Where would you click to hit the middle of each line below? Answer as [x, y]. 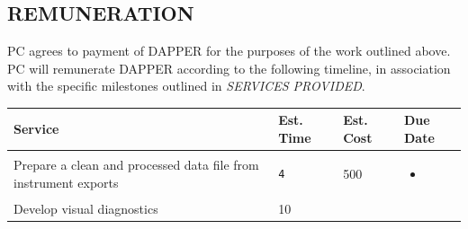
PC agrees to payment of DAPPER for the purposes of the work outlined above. [229, 51]
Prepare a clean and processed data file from [136, 165]
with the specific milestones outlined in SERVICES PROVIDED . [186, 86]
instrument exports [66, 182]
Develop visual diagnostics [86, 208]
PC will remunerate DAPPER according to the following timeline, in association [229, 68]
